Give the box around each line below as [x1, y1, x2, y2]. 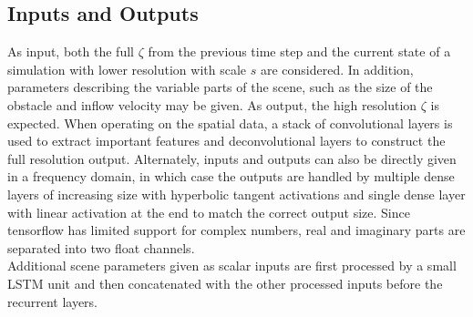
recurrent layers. [7, 291, 98, 311]
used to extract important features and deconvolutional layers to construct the [7, 131, 446, 150]
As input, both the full [7, 42, 134, 61]
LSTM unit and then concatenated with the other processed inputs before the [7, 273, 443, 292]
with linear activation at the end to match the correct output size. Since [7, 202, 410, 221]
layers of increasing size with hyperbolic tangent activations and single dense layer [7, 184, 466, 203]
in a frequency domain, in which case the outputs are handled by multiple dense [7, 167, 455, 186]
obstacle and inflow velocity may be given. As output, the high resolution [7, 95, 417, 114]
